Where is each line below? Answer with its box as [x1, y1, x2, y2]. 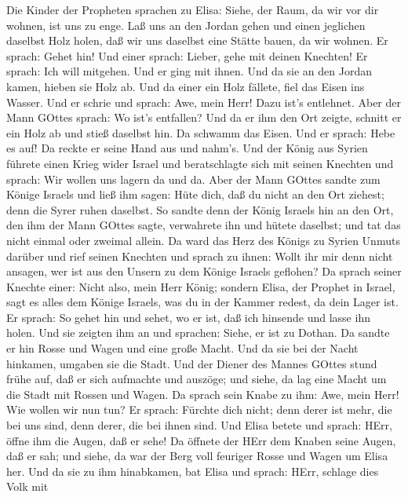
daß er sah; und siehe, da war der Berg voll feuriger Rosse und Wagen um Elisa [6, 448, 388, 464]
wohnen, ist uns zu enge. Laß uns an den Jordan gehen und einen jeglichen [6, 16, 366, 33]
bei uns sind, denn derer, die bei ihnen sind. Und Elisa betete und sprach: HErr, [6, 417, 392, 433]
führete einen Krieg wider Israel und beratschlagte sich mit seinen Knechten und [6, 155, 394, 171]
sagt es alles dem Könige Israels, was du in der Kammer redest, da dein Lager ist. [6, 294, 399, 310]
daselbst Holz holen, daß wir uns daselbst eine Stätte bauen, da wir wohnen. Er [6, 32, 388, 49]
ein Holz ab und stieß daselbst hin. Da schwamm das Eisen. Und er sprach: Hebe [6, 124, 395, 141]
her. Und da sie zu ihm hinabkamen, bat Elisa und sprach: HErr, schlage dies [6, 462, 379, 479]
